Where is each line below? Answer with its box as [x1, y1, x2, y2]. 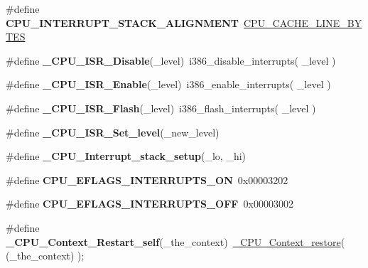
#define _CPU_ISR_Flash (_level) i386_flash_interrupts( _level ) [6, 100, 316, 115]
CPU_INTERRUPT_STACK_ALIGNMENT [6, 15, 239, 30]
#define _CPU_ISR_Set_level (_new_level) [6, 124, 220, 139]
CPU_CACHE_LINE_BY [243, 15, 362, 30]
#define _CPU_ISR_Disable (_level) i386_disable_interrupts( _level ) [6, 53, 336, 68]
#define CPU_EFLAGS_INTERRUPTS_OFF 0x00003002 [6, 196, 293, 211]
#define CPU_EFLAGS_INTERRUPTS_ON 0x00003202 [6, 172, 288, 187]
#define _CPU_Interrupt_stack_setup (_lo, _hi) [6, 149, 247, 164]
